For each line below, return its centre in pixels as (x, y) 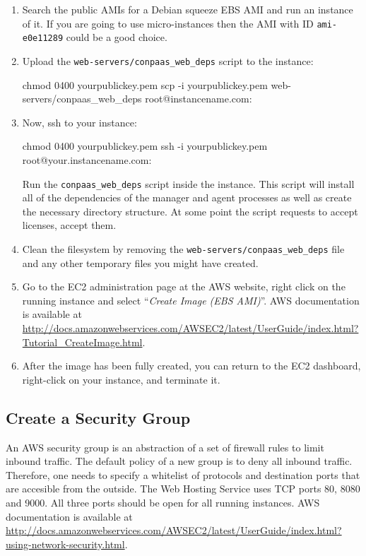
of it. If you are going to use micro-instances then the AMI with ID (168, 23)
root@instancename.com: (199, 99)
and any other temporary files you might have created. (140, 262)
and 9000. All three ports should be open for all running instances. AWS (163, 502)
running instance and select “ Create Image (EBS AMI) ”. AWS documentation (191, 300)
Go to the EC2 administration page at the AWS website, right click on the (184, 286)
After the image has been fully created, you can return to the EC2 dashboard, (191, 366)
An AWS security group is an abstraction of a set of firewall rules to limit (165, 447)
